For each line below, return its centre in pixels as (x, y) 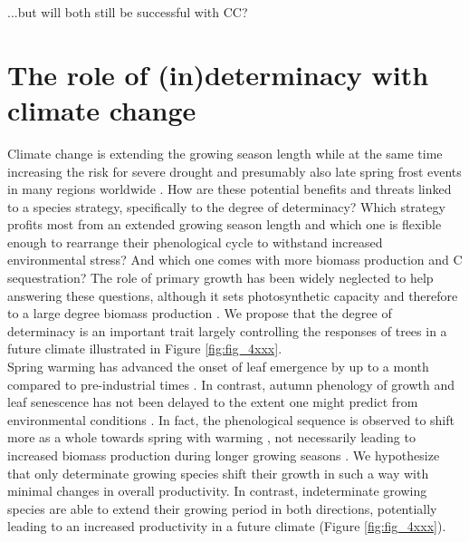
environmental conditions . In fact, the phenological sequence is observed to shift (231, 419)
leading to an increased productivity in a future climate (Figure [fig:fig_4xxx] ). (227, 526)
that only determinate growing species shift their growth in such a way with (218, 473)
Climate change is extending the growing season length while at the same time (225, 153)
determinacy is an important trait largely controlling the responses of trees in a (227, 330)
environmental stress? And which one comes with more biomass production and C (235, 260)
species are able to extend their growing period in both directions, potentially (222, 508)
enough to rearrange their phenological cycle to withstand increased (195, 242)
